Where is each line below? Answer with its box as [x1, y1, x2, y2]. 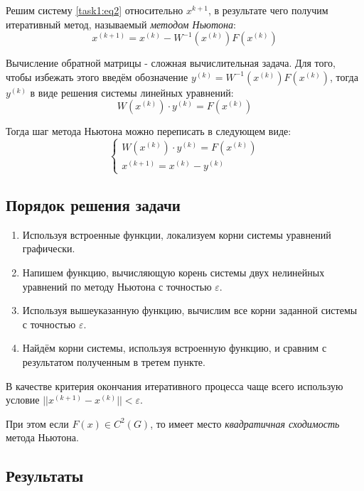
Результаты [6, 465, 84, 487]
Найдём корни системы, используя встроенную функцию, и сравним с [22, 340, 327, 355]
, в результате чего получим [208, 3, 328, 17]
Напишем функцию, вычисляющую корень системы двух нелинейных [22, 264, 325, 279]
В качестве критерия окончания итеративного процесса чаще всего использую [6, 378, 343, 393]
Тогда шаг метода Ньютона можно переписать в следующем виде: [6, 124, 291, 139]
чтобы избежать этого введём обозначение [6, 69, 188, 84]
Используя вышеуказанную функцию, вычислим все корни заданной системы [22, 303, 358, 318]
